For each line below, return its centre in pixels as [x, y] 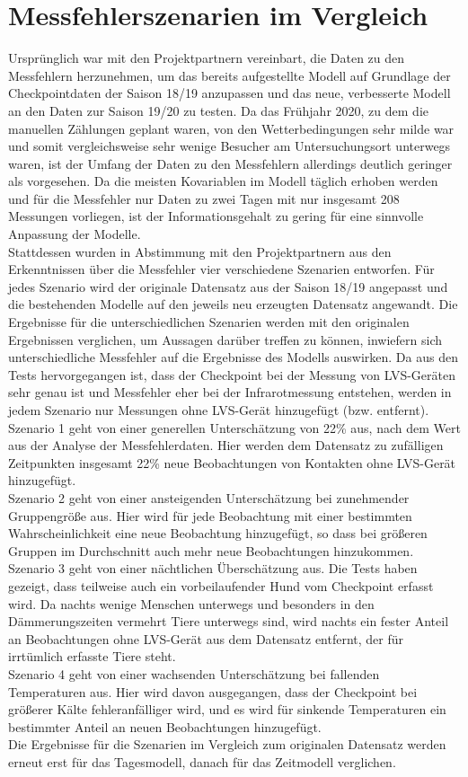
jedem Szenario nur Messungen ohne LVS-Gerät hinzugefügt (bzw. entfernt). [219, 410]
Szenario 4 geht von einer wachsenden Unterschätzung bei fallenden [194, 673]
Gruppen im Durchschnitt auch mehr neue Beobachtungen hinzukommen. [211, 550]
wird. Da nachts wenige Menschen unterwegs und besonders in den [191, 603]
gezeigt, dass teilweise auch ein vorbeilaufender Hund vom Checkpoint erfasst [221, 585]
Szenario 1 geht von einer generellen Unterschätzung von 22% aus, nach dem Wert [234, 427]
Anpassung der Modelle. [75, 234]
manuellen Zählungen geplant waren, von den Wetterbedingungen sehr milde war [231, 128]
